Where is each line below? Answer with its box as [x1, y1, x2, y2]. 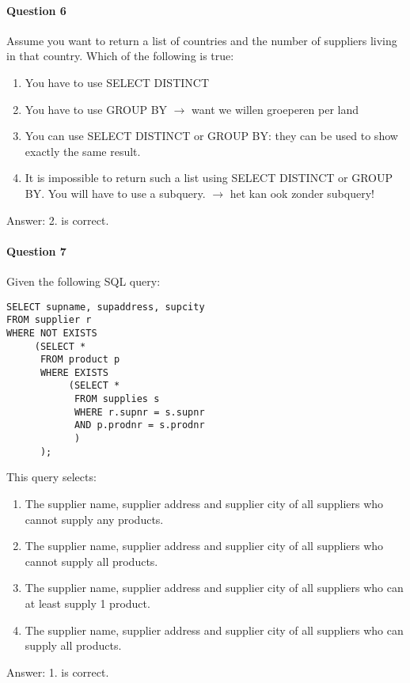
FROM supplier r [6, 314, 92, 326]
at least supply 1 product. [25, 594, 150, 611]
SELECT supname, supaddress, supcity [6, 301, 205, 313]
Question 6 [6, 2, 66, 18]
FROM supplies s [74, 393, 160, 405]
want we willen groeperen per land [192, 101, 359, 117]
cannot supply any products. [25, 510, 164, 527]
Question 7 [6, 242, 66, 259]
